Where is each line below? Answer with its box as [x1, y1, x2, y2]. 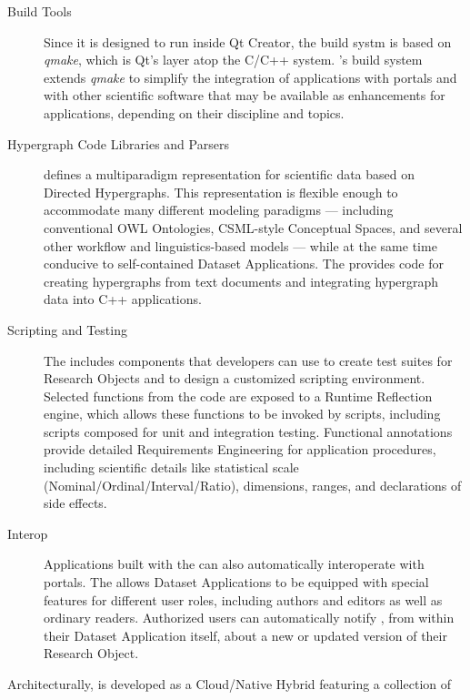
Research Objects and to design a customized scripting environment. [44, 369, 425, 388]
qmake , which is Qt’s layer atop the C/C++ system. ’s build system [44, 50, 423, 69]
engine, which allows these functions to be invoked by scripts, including [44, 404, 441, 423]
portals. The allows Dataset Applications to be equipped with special [44, 573, 429, 592]
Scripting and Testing [7, 320, 127, 339]
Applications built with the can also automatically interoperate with [44, 554, 425, 573]
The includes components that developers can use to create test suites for [44, 350, 453, 370]
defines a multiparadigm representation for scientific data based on [44, 165, 415, 184]
